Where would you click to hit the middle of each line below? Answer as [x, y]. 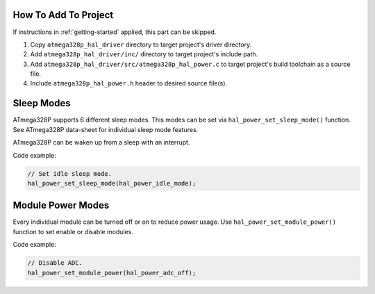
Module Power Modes [61, 205]
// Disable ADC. [55, 263]
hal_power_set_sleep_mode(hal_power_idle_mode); [112, 183]
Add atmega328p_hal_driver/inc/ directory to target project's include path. [144, 54]
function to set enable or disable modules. [73, 231]
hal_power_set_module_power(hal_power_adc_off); [112, 272]
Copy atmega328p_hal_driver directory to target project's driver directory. [141, 44]
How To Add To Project [63, 15]
